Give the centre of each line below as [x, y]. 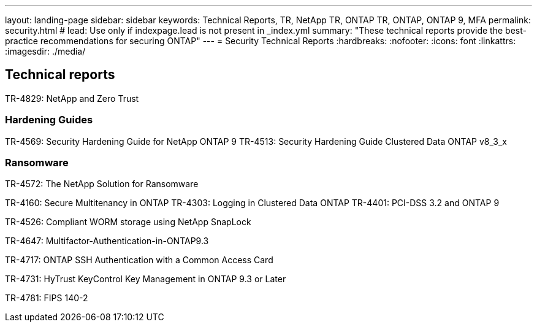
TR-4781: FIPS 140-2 [47, 298]
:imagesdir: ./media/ [45, 51]
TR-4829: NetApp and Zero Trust [72, 98]
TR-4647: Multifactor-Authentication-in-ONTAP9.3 [107, 241]
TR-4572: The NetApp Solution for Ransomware [102, 184]
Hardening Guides [49, 120]
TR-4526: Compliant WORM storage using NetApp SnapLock [128, 222]
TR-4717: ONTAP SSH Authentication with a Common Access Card [139, 260]
